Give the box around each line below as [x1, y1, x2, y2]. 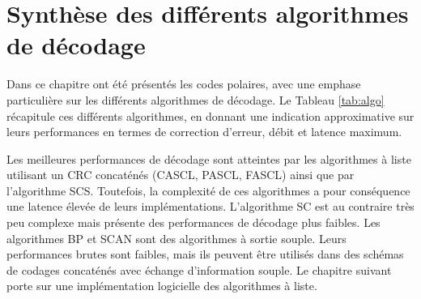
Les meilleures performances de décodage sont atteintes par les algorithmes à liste [6, 150, 411, 167]
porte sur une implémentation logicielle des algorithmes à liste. [6, 277, 317, 294]
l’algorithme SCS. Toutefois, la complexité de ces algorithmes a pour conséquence [6, 182, 410, 199]
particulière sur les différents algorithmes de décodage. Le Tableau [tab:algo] [6, 91, 385, 108]
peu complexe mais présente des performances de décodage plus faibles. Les [6, 214, 381, 231]
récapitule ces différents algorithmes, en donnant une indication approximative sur [6, 107, 415, 124]
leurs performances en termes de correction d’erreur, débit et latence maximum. [6, 123, 402, 140]
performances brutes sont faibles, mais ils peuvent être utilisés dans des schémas [6, 246, 404, 263]
